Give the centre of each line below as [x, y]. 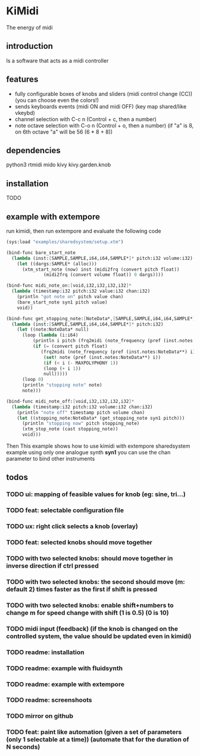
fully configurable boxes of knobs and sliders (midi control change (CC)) [104, 94]
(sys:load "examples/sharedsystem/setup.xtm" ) [65, 242]
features [22, 80]
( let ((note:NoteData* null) [53, 330]
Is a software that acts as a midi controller [57, 60]
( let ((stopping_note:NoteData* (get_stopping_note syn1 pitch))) [101, 418]
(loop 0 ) [33, 380]
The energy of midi [29, 27]
